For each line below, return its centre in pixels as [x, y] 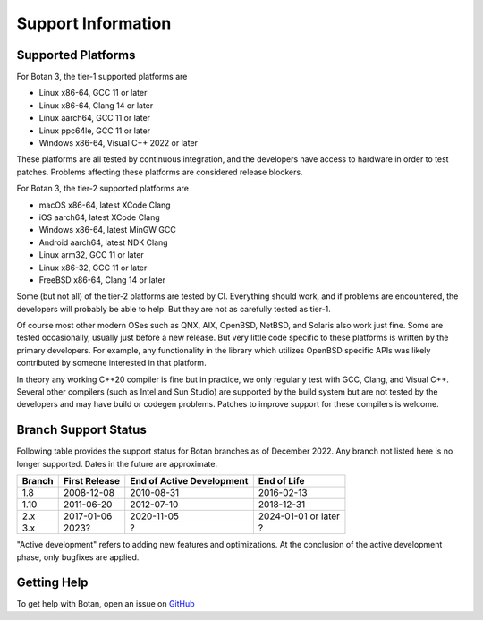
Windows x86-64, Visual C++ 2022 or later [119, 143]
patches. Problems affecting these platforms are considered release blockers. [160, 172]
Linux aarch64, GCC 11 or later [95, 118]
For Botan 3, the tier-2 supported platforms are [103, 189]
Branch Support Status [81, 430]
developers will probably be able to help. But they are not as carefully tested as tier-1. [174, 309]
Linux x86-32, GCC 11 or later [93, 268]
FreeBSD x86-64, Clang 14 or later [102, 280]
